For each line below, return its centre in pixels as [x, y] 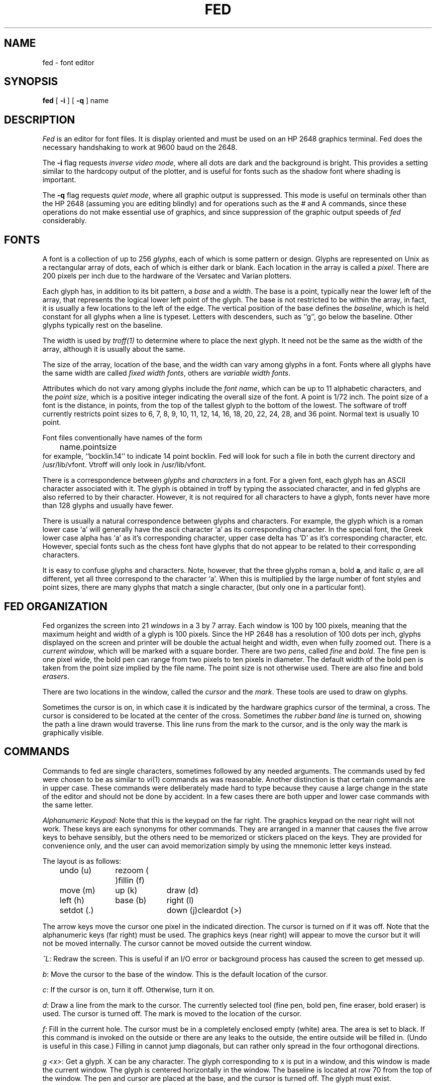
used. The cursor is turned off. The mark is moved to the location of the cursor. [172, 1013]
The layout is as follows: [82, 861]
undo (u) [75, 870]
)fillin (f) [130, 880]
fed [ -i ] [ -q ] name [76, 101]
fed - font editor [68, 62]
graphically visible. [73, 732]
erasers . [56, 676]
